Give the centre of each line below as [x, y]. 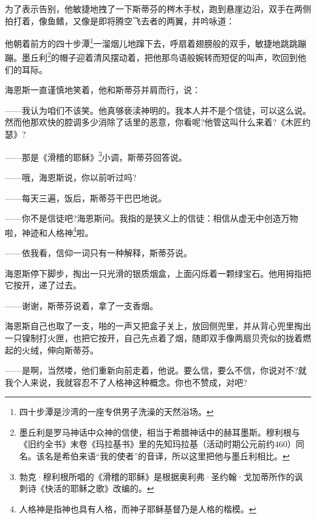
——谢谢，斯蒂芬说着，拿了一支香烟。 [81, 305]
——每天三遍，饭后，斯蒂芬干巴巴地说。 [86, 197]
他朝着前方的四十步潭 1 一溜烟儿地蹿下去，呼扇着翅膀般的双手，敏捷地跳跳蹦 [156, 42]
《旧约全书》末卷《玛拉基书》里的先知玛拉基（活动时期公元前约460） [157, 444]
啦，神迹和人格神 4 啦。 [49, 231]
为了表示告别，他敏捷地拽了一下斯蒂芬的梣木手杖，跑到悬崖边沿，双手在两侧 [158, 9]
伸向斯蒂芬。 [73, 350]
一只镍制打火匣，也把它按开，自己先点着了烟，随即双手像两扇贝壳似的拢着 [154, 337]
